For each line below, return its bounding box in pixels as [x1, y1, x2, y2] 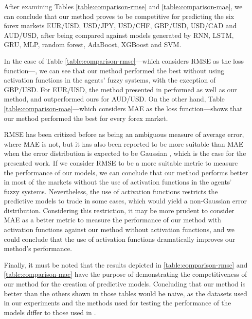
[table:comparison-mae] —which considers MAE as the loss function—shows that [4, 103, 243, 113]
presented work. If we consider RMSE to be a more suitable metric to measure [4, 157, 238, 168]
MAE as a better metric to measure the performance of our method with [4, 215, 221, 225]
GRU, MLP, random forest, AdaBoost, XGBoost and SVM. [4, 39, 181, 50]
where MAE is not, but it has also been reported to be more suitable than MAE [4, 138, 244, 149]
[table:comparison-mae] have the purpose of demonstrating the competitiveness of [4, 269, 247, 279]
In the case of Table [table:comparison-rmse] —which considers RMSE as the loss [4, 55, 244, 66]
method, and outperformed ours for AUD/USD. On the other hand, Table [4, 94, 225, 104]
